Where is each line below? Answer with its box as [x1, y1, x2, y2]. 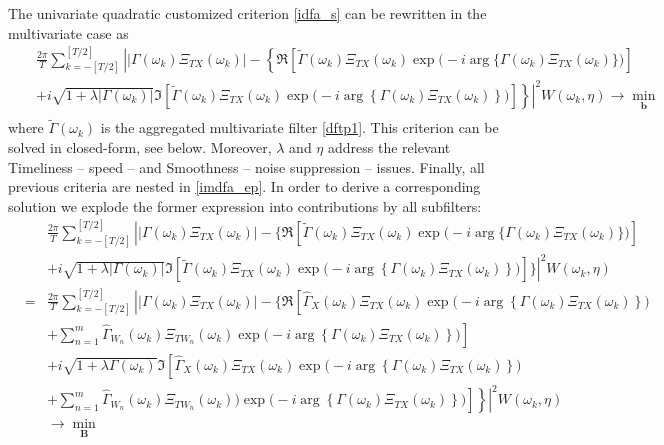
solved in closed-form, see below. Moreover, [8, 137, 272, 158]
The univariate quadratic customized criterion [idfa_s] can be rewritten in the [8, 3, 487, 23]
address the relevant [327, 137, 451, 158]
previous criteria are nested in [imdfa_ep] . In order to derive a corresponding [8, 176, 481, 197]
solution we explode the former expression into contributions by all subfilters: [8, 195, 482, 216]
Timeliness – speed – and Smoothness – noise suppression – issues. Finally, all [8, 156, 485, 177]
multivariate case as [8, 22, 129, 43]
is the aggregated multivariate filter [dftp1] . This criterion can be [100, 117, 499, 138]
